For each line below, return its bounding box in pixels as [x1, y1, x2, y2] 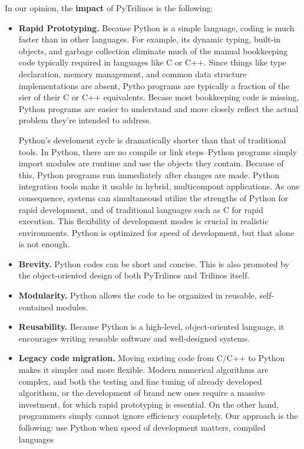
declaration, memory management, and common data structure [18, 67, 247, 80]
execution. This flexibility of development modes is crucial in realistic [18, 215, 269, 227]
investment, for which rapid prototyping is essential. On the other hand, [18, 398, 279, 410]
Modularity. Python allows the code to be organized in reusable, [18, 289, 257, 301]
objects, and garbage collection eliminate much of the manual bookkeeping [18, 44, 288, 57]
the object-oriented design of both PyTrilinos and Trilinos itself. [18, 269, 250, 281]
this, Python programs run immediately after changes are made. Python [18, 168, 280, 181]
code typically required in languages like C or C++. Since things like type [18, 56, 286, 68]
